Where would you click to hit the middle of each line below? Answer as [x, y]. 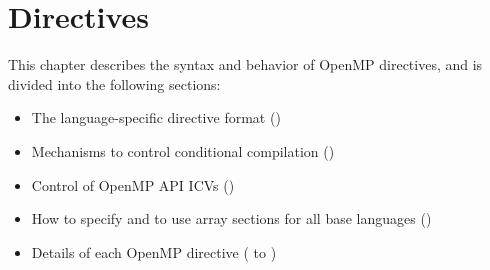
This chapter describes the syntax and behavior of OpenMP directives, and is [245, 64]
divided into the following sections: [114, 83]
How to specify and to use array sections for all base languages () [231, 218]
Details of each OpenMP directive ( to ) [154, 251]
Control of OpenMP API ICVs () [133, 184]
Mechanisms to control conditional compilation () [183, 150]
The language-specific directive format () [156, 117]
